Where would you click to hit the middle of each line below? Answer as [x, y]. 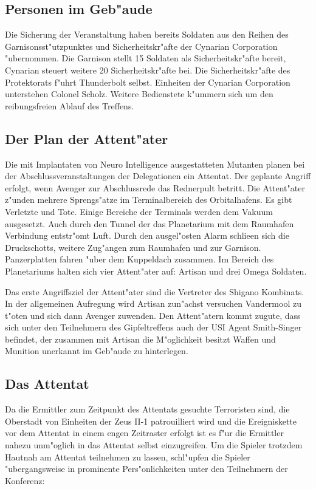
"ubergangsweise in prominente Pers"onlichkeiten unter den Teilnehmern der [146, 469]
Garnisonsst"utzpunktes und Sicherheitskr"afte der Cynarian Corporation [141, 46]
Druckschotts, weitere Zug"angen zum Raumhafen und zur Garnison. [133, 247]
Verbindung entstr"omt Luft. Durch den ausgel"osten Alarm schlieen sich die [147, 235]
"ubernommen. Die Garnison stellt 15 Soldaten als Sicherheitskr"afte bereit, [146, 58]
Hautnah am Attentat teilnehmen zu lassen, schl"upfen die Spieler [128, 457]
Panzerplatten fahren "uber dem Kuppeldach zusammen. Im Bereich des [139, 259]
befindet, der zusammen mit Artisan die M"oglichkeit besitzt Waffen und [140, 339]
